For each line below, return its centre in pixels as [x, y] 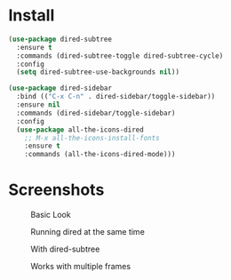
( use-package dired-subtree [60, 39]
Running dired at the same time [88, 232]
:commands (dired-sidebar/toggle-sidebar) [96, 113]
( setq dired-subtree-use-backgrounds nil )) [98, 72]
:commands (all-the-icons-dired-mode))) [100, 155]
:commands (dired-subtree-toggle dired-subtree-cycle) [120, 56]
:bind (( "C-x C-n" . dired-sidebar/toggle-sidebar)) [116, 97]
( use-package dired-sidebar [60, 88]
